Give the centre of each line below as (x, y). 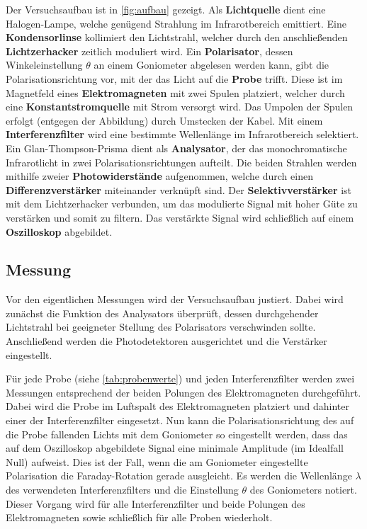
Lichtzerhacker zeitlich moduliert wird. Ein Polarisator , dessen (149, 51)
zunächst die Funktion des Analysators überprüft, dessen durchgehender (162, 313)
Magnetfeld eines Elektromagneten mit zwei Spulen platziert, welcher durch (175, 92)
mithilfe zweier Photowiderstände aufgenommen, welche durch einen (159, 176)
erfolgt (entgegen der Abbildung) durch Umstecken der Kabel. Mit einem (164, 120)
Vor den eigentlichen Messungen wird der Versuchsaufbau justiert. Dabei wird (175, 299)
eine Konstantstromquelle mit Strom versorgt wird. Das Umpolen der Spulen (180, 107)
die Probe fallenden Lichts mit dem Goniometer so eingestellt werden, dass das (177, 434)
